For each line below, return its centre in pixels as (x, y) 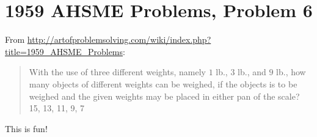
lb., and (252, 72)
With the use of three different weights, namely (117, 72)
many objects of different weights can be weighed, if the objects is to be (163, 83)
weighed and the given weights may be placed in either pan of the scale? (164, 96)
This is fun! (26, 128)
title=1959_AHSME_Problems (64, 51)
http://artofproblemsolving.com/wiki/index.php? (119, 39)
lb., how (291, 72)
